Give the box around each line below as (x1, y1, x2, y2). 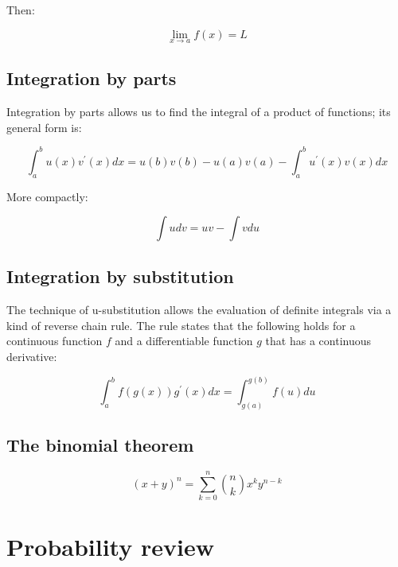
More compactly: (6, 188, 88, 204)
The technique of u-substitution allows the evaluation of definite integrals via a (6, 301, 392, 318)
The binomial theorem (6, 433, 194, 457)
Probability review (6, 530, 214, 563)
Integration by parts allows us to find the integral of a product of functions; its (6, 103, 391, 120)
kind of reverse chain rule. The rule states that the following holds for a (6, 317, 356, 333)
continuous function (6, 332, 103, 349)
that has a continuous (265, 332, 371, 349)
